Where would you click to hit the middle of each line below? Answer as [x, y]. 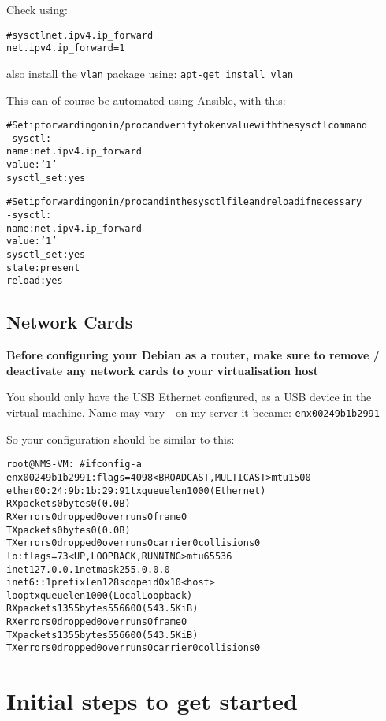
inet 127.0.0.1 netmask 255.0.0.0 [88, 569]
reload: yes [35, 281]
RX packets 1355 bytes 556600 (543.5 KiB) [102, 609]
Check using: [37, 9]
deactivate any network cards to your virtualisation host [162, 370]
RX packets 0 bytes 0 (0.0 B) [69, 504]
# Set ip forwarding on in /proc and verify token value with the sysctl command [187, 126]
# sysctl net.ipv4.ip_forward [80, 35]
